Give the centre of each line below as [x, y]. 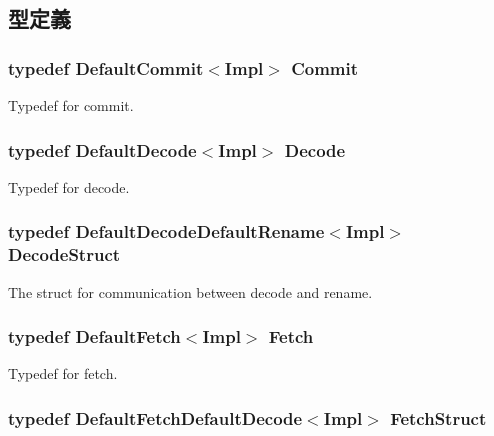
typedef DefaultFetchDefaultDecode [155, 417]
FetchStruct [438, 417]
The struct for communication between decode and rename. [190, 291]
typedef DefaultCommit [106, 67]
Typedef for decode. [69, 186]
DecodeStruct [64, 254]
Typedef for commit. [71, 105]
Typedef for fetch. [63, 373]
